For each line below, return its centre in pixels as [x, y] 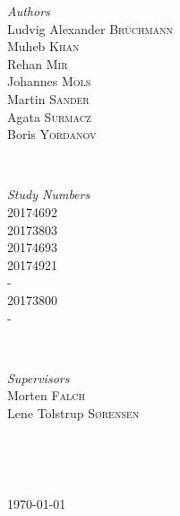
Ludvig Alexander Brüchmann [90, 28]
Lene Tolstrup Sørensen [73, 412]
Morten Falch [47, 395]
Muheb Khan [43, 46]
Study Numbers [49, 194]
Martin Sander [48, 98]
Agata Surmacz [49, 116]
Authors [29, 11]
